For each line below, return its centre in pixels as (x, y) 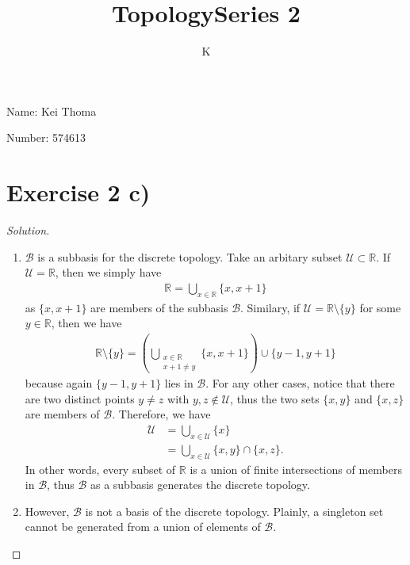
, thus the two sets (275, 398)
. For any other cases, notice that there (300, 383)
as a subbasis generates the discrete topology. (200, 485)
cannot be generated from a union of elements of (143, 527)
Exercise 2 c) (79, 192)
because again (59, 383)
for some (380, 307)
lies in (179, 383)
